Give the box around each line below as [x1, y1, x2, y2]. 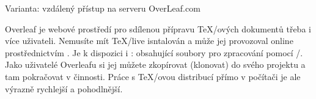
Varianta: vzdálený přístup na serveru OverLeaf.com [5, 2, 200, 14]
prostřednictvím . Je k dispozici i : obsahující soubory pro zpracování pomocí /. [5, 46, 303, 59]
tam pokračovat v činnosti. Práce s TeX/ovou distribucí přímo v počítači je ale [5, 70, 301, 82]
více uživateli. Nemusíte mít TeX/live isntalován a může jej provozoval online [5, 34, 293, 47]
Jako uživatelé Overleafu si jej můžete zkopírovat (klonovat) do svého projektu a [5, 58, 306, 71]
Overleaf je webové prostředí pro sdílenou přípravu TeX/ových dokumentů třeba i [5, 22, 311, 35]
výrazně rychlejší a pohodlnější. [5, 82, 123, 95]
